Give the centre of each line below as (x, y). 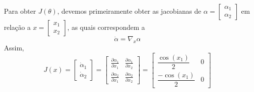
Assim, (14, 48)
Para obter (20, 11)
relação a (17, 27)
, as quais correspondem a (106, 27)
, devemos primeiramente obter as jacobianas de (129, 11)
